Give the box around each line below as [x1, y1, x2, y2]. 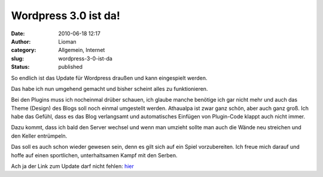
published [58, 63, 83, 71]
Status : [11, 63, 30, 71]
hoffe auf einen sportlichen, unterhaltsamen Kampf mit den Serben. [11, 151, 178, 158]
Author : [11, 38, 31, 45]
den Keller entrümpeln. [11, 132, 68, 139]
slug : [11, 54, 24, 62]
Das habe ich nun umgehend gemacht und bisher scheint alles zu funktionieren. [11, 85, 208, 92]
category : [11, 47, 36, 54]
